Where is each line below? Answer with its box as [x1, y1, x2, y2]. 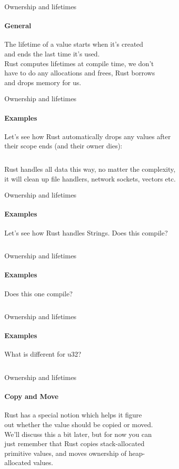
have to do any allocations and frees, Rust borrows [4, 68, 155, 78]
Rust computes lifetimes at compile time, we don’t [4, 58, 154, 68]
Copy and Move [4, 391, 59, 401]
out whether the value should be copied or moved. [4, 419, 153, 430]
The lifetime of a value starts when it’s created [4, 39, 144, 49]
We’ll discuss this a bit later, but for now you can [4, 429, 152, 439]
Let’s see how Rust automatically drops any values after [4, 131, 171, 141]
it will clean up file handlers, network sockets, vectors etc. [4, 173, 176, 183]
